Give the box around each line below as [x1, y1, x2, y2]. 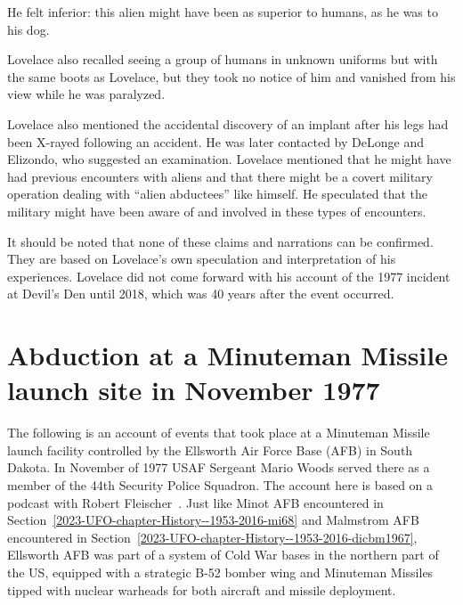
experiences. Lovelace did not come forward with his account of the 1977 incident [7, 266, 451, 285]
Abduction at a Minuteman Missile [7, 337, 448, 373]
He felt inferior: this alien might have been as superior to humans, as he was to [7, 3, 438, 20]
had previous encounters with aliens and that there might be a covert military [7, 167, 433, 185]
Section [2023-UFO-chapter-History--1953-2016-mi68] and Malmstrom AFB [7, 511, 419, 529]
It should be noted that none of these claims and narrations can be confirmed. [7, 232, 434, 250]
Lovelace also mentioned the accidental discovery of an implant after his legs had [7, 114, 449, 133]
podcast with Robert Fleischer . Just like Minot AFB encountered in [7, 493, 384, 511]
